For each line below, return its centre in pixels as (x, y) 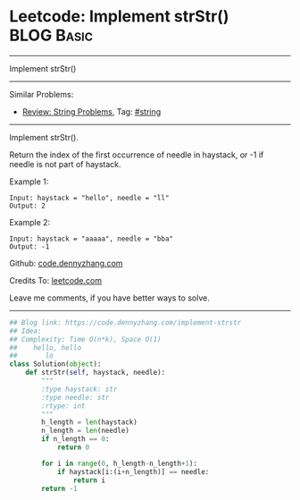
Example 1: (29, 182)
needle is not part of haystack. (66, 164)
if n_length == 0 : (75, 439)
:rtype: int (64, 406)
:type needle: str (75, 397)
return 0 (73, 448)
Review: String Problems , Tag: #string (92, 111)
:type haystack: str (79, 389)
